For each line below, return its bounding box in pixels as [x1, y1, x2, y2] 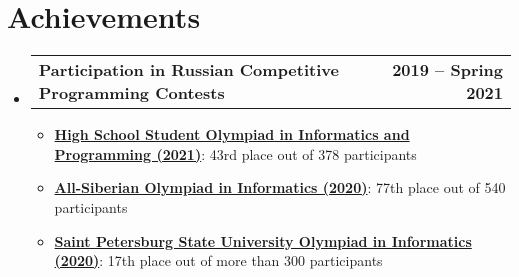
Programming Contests [38, 81, 225, 105]
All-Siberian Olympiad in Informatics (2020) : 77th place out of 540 [54, 177, 506, 198]
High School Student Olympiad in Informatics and [54, 124, 410, 145]
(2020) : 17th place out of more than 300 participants [54, 250, 383, 271]
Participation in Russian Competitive [38, 58, 339, 82]
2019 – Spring [392, 58, 503, 82]
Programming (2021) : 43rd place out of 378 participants [54, 143, 417, 164]
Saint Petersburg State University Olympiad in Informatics [54, 230, 472, 251]
